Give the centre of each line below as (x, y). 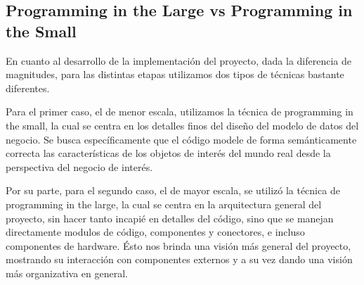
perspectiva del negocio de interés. (79, 166)
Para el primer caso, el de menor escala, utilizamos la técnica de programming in (180, 112)
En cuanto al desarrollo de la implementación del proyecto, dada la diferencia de (178, 60)
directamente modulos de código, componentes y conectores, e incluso (155, 232)
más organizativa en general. (67, 273)
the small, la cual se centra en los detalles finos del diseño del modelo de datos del (182, 125)
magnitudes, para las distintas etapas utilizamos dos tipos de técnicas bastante (175, 74)
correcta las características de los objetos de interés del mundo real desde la (168, 153)
